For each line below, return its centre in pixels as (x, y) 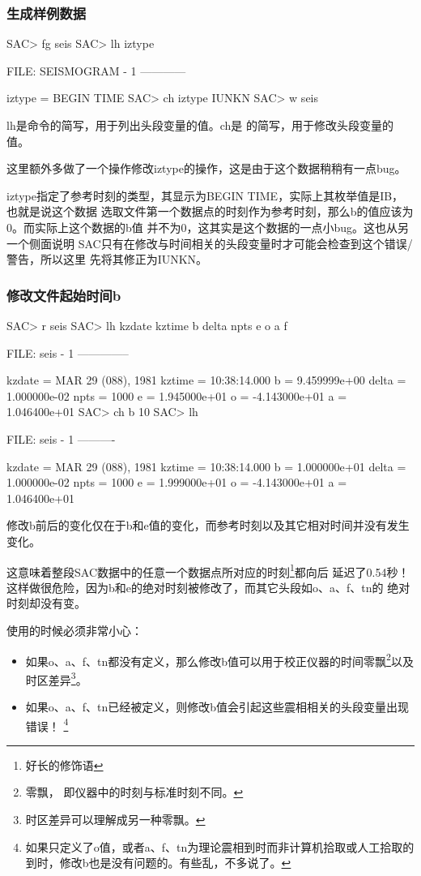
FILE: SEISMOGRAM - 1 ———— (96, 70)
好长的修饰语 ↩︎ (64, 764)
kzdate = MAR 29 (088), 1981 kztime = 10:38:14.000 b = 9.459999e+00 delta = (206, 380)
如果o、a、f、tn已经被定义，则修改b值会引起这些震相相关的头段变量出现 (217, 707)
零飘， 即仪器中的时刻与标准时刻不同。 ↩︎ (134, 792)
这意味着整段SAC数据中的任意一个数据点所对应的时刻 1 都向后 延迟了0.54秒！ (208, 570)
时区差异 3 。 (56, 678)
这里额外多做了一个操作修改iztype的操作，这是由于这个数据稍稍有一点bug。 (206, 168)
